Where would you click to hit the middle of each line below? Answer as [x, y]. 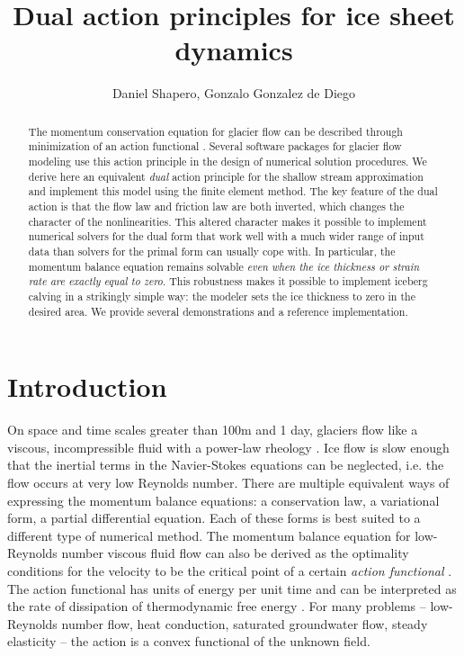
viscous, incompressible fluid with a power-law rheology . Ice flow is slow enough [228, 447]
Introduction [87, 386]
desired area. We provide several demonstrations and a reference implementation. [218, 311]
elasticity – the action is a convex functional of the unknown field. [189, 641]
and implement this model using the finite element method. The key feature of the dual [233, 191]
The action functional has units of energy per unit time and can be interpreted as [232, 588]
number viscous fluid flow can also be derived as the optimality [235, 553]
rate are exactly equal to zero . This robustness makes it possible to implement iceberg [228, 281]
